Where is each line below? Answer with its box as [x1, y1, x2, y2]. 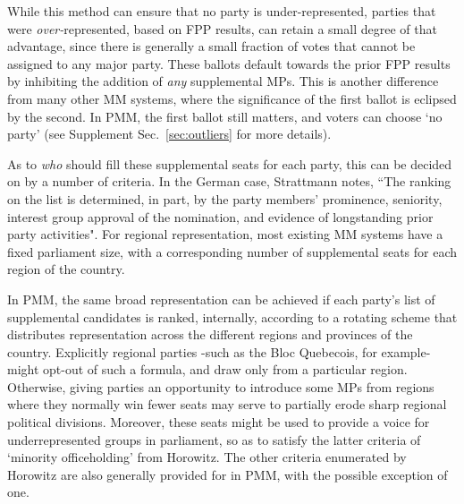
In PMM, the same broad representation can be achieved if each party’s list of [7, 289, 435, 308]
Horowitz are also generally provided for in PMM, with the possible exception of [7, 465, 448, 483]
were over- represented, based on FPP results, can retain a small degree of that [7, 19, 437, 38]
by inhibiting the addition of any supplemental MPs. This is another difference [7, 72, 439, 90]
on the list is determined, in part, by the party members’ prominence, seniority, [7, 189, 443, 208]
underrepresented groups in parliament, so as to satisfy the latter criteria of [7, 430, 421, 448]
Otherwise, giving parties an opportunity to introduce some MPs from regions [7, 377, 434, 396]
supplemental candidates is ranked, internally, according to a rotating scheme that [7, 307, 458, 326]
